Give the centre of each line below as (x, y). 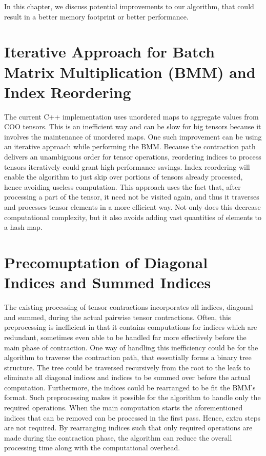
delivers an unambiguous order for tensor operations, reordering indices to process (133, 157)
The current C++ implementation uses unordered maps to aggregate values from (131, 116)
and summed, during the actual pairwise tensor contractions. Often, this (118, 317)
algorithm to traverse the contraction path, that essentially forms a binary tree (128, 357)
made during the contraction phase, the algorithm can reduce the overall (118, 437)
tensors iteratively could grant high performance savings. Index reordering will (127, 166)
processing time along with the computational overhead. (92, 448)
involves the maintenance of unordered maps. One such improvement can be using (133, 136)
